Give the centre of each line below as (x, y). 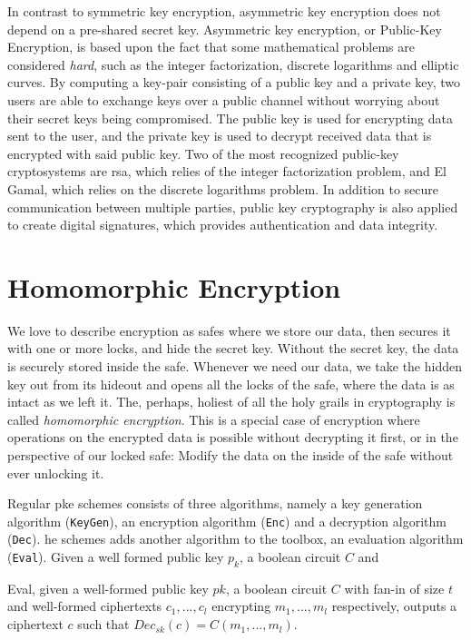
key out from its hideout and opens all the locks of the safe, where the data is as (231, 384)
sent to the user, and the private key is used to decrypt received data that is (220, 136)
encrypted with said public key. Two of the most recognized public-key (203, 153)
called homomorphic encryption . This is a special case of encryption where (214, 419)
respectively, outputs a (394, 606)
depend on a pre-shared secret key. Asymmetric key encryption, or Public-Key (225, 29)
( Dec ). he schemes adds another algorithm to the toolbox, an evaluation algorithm (235, 539)
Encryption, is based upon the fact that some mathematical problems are (211, 47)
